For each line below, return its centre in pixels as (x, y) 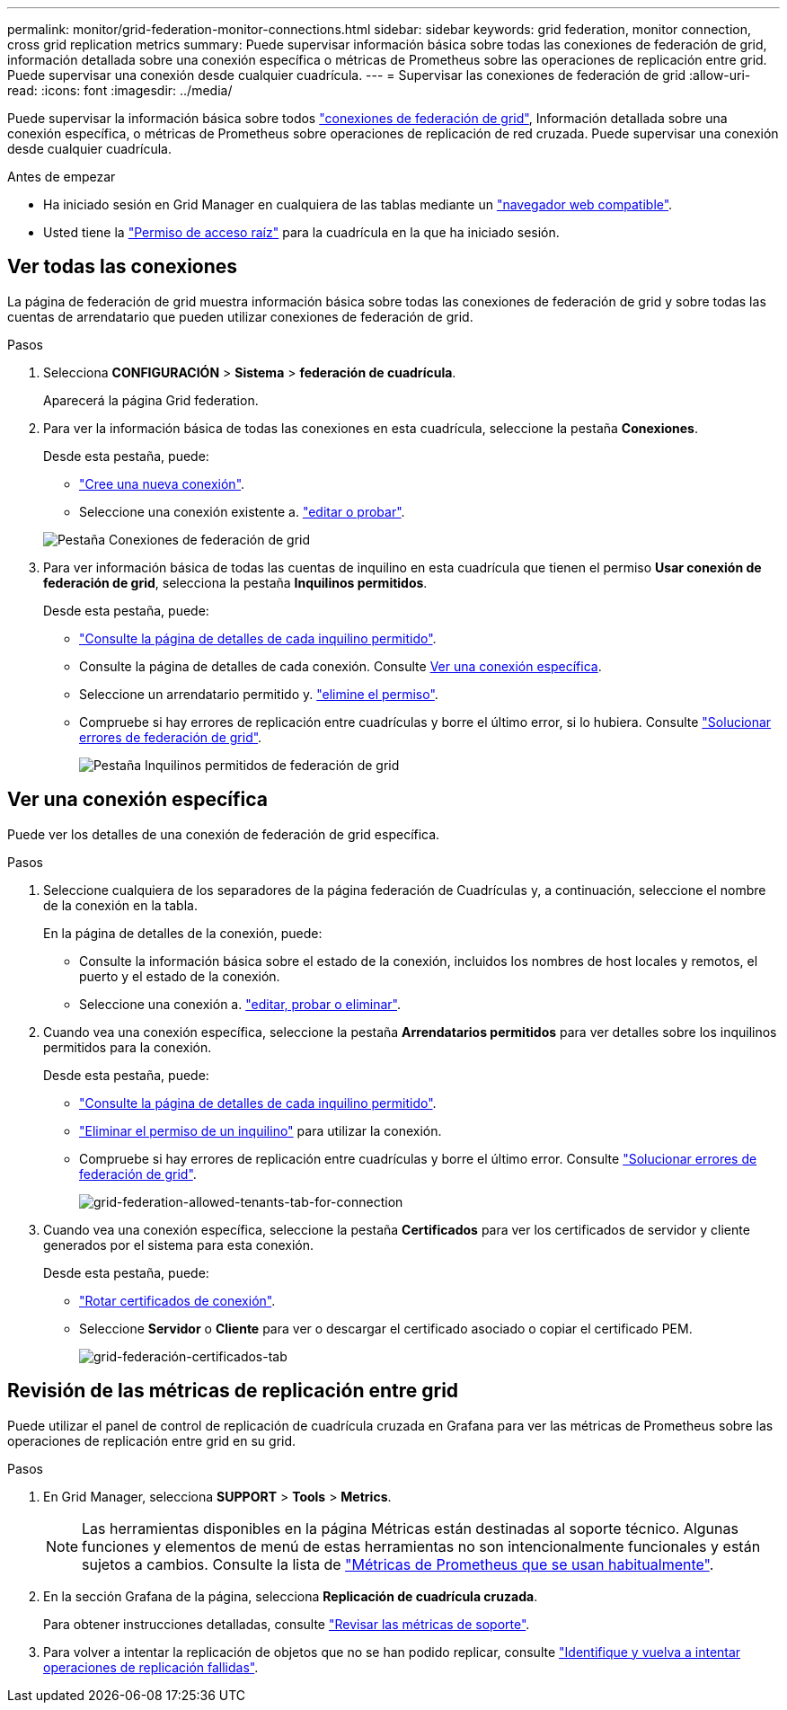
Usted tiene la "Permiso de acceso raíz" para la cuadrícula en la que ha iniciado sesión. (301, 232)
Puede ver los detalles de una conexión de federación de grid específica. (224, 834)
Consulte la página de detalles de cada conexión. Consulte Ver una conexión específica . (340, 666)
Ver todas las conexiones (123, 267)
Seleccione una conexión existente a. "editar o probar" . (242, 511)
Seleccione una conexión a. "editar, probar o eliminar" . (240, 1004)
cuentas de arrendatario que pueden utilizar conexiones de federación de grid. (240, 316)
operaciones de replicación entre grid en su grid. (152, 1440)
